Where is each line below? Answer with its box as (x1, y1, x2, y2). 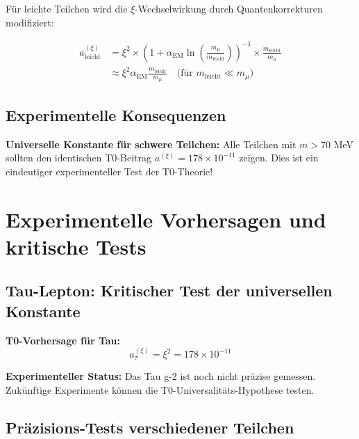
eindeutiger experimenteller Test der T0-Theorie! (6, 163, 213, 178)
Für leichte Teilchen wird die (6, 1, 128, 15)
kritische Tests (6, 232, 147, 260)
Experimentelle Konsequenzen (6, 104, 226, 125)
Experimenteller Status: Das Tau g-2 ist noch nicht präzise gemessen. (6, 369, 316, 383)
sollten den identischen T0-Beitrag (6, 150, 151, 165)
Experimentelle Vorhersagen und (6, 205, 326, 233)
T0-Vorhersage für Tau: (6, 333, 121, 347)
